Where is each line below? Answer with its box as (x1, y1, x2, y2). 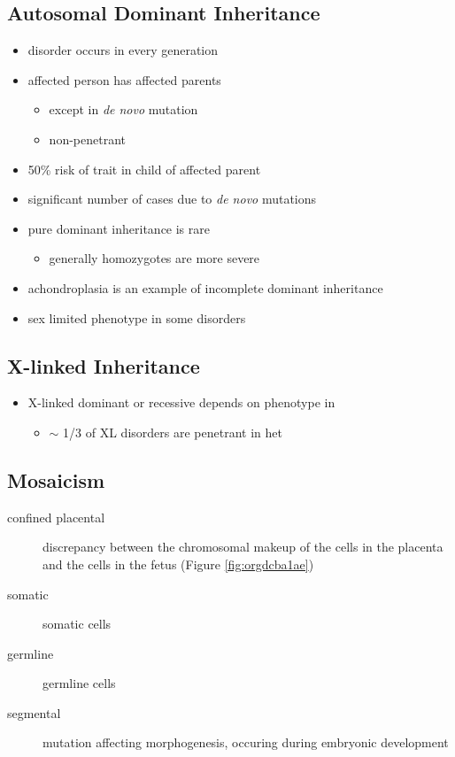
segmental (7, 703, 61, 722)
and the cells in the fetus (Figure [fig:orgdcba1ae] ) (42, 554, 314, 573)
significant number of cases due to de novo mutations (27, 189, 317, 208)
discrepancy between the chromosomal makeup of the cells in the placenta (42, 537, 443, 556)
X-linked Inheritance (7, 351, 200, 379)
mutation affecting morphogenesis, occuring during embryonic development (42, 733, 449, 752)
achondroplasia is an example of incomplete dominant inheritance (27, 278, 383, 297)
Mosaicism (7, 466, 105, 493)
